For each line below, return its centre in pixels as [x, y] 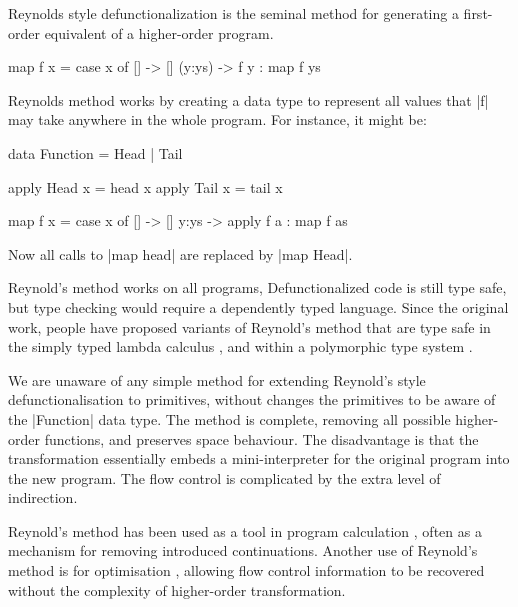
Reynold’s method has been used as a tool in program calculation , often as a [245, 530]
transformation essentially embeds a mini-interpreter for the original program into [259, 458]
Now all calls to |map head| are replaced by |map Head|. [180, 253]
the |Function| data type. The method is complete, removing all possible [229, 418]
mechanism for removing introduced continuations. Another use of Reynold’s [243, 550]
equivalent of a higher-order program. [159, 32]
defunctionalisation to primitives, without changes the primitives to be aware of [252, 399]
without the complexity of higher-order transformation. [177, 589]
